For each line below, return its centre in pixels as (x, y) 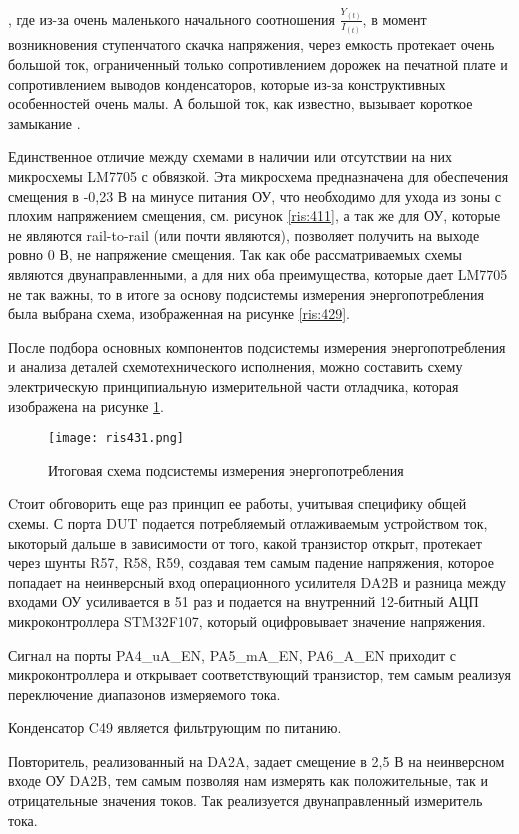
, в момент (394, 18)
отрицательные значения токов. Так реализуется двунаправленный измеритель (245, 800)
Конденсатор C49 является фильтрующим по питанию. (175, 727)
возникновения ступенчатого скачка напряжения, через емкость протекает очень (251, 44)
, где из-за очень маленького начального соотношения (171, 18)
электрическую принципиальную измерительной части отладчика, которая (233, 385)
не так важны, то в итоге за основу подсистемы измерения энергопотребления (246, 293)
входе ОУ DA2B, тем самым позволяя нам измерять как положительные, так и (248, 780)
